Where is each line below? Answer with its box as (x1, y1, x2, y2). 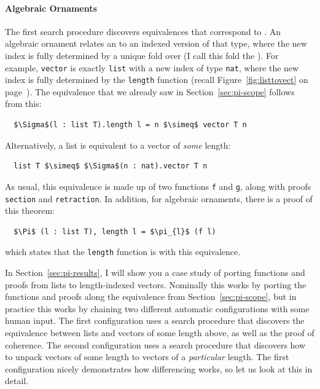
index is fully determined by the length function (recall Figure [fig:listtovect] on (5, 73, 308, 86)
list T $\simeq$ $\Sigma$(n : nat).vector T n (14, 162, 208, 171)
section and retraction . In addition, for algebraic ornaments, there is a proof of (5, 192, 313, 205)
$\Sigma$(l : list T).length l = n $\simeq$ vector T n (14, 120, 247, 130)
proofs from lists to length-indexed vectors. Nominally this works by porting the (5, 278, 306, 291)
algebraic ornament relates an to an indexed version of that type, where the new (5, 37, 307, 50)
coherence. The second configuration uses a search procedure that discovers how (5, 338, 306, 351)
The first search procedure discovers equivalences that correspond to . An (5, 25, 281, 37)
